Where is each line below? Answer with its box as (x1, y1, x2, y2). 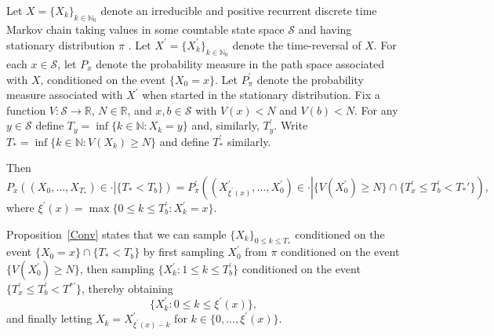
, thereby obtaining (81, 280, 173, 296)
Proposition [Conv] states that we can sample (6, 225, 227, 242)
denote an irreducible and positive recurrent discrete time (100, 2, 377, 18)
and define (159, 133, 209, 149)
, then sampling (79, 261, 154, 276)
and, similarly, (191, 117, 260, 133)
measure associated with (6, 86, 123, 103)
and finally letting (6, 310, 93, 327)
